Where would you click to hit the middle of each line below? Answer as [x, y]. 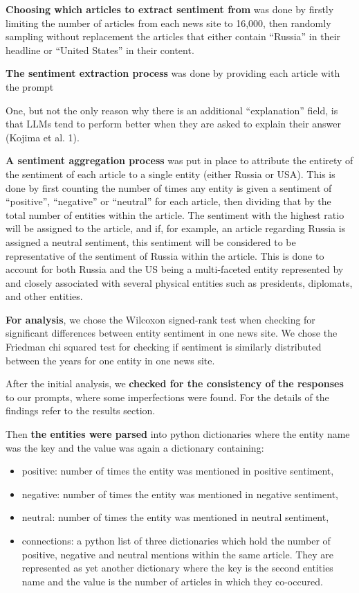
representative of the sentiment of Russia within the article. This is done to [165, 255]
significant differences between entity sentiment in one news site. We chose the [172, 333]
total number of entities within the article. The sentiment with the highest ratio [175, 214]
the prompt [30, 86]
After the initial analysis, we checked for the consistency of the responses [175, 383]
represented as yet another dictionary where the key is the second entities [177, 568]
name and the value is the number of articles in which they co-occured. [172, 581]
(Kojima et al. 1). [43, 137]
